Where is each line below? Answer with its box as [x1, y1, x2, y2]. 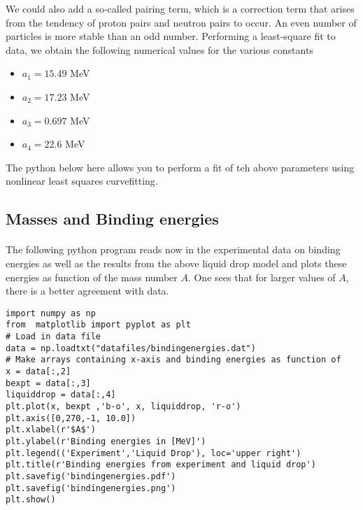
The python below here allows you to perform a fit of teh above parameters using [6, 160, 355, 174]
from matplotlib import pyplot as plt [6, 320, 191, 330]
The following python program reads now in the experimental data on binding [6, 242, 341, 257]
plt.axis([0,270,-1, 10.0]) [6, 413, 136, 423]
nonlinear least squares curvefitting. [6, 173, 158, 188]
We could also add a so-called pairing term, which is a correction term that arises [6, 1, 355, 15]
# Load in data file [6, 332, 101, 341]
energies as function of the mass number [6, 269, 178, 284]
